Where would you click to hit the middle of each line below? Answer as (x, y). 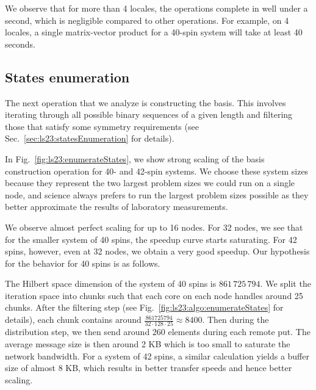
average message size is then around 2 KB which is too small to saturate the (148, 343)
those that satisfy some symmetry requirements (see (102, 126)
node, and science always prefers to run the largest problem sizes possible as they (157, 194)
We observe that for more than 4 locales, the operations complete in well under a (156, 8)
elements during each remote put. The (239, 332)
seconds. (20, 44)
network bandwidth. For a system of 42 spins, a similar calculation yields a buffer (157, 356)
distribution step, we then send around (77, 332)
